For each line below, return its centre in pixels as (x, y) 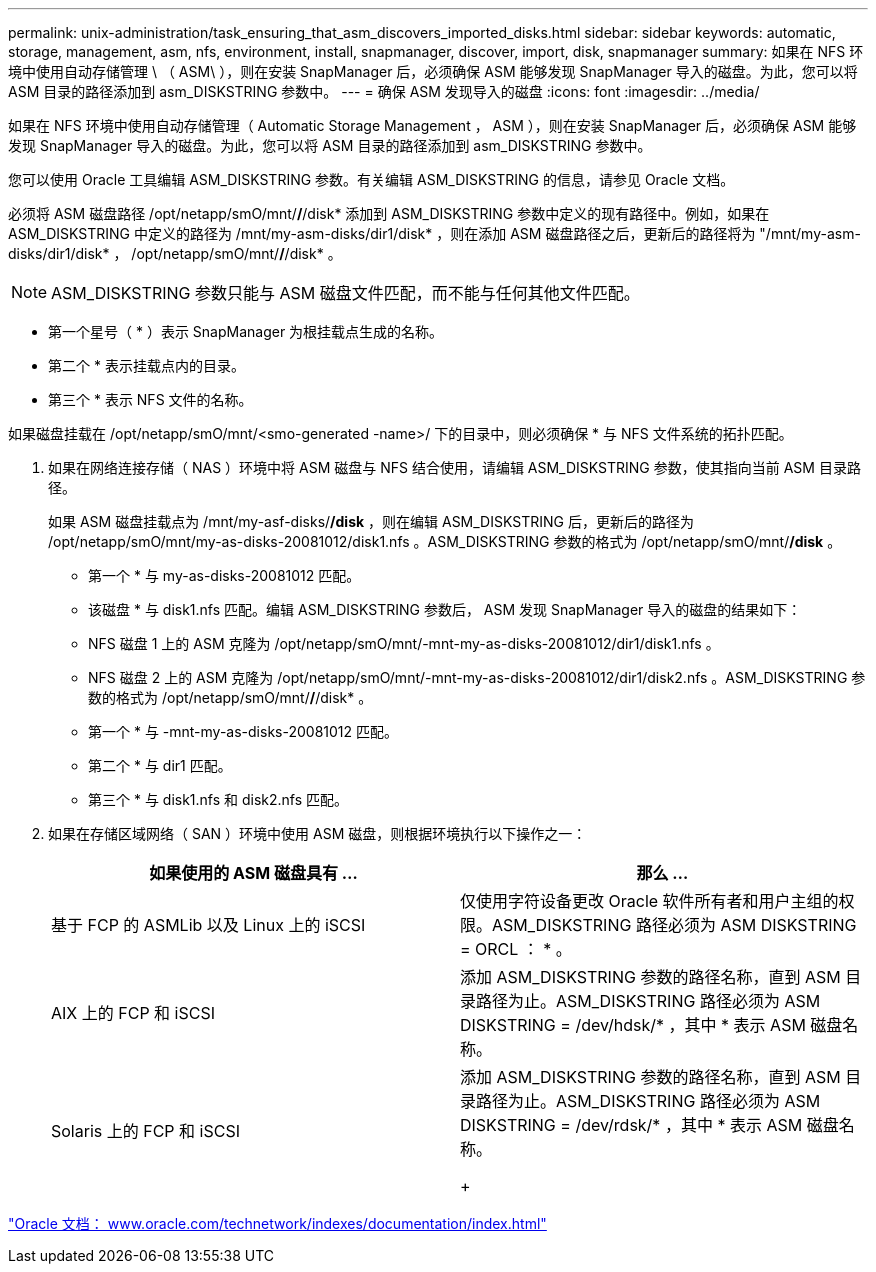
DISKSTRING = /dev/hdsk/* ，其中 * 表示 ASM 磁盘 (651, 1025)
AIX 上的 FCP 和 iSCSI (133, 1013)
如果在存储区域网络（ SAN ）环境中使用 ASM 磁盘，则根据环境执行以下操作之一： (317, 833)
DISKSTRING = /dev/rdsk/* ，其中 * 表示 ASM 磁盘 (649, 1125)
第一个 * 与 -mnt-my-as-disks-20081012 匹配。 (243, 731)
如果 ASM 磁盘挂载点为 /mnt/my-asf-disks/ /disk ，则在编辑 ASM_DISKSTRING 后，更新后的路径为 (371, 521)
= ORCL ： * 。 (516, 949)
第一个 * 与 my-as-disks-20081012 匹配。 (224, 575)
